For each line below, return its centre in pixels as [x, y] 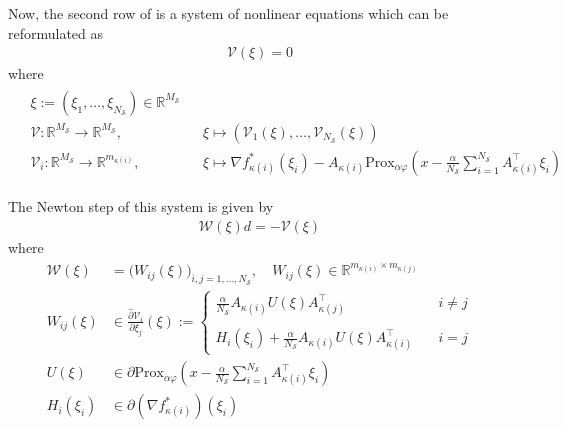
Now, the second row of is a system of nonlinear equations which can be [228, 13]
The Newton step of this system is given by [141, 205]
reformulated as [56, 32]
